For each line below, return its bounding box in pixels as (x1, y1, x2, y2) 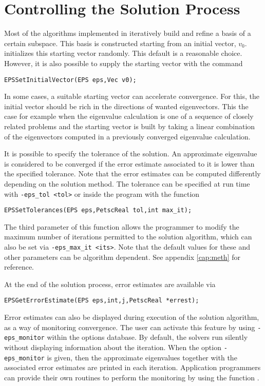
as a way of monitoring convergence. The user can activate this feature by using (4, 321, 255, 332)
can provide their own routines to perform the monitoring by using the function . (4, 372, 259, 382)
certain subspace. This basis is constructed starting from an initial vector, (4, 37, 236, 48)
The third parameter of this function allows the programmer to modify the (4, 221, 239, 232)
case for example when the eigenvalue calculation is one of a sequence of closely (4, 111, 254, 121)
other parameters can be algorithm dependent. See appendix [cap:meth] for (4, 251, 240, 262)
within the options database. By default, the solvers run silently (47, 332, 248, 342)
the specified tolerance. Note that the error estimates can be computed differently (4, 168, 261, 179)
